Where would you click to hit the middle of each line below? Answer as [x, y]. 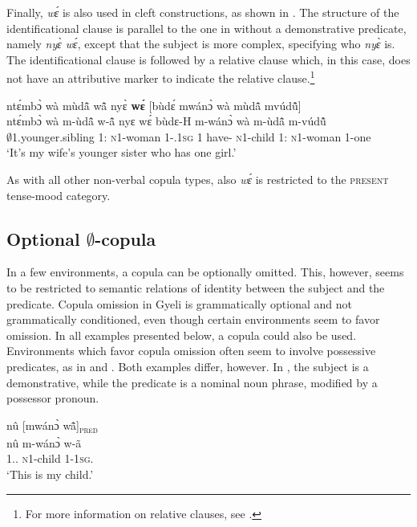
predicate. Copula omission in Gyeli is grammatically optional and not [179, 303]
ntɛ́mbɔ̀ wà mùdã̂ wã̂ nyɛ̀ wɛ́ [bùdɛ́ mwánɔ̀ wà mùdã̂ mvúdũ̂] [154, 105]
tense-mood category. [59, 195]
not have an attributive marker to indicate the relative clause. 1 [161, 77]
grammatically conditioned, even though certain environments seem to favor [193, 319]
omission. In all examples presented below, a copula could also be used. [182, 335]
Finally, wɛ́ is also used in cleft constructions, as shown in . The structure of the [203, 12]
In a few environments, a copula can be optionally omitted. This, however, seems [205, 272]
